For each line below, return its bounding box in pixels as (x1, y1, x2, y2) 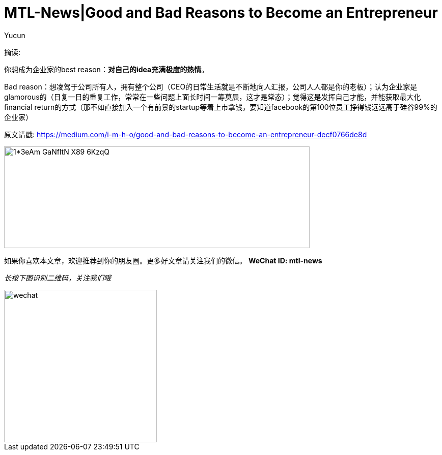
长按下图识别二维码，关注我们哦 (4, 273, 111, 282)
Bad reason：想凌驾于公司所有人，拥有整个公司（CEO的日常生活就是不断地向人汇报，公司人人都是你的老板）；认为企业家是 (4, 82, 418, 91)
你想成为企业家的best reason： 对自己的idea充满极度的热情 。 (4, 65, 209, 74)
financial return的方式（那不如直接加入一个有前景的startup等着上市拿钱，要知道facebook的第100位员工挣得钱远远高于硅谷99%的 (4, 102, 437, 111)
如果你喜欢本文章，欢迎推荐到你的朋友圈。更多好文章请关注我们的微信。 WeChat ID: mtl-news (4, 256, 322, 265)
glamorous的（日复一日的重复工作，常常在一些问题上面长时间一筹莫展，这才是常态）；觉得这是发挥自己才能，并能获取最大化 (4, 92, 421, 101)
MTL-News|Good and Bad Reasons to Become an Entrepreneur (4, 4, 438, 21)
